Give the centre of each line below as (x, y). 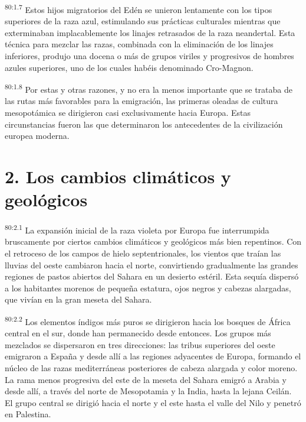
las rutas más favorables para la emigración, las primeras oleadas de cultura (142, 101)
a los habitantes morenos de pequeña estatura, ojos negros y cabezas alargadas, (148, 288)
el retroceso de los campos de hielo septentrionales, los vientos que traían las (143, 253)
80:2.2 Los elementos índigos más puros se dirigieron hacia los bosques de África (148, 320)
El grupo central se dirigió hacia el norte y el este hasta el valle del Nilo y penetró (153, 402)
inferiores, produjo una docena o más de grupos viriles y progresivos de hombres (149, 56)
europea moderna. (37, 136)
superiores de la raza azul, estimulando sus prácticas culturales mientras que (143, 21)
